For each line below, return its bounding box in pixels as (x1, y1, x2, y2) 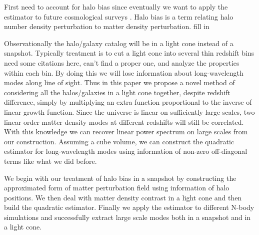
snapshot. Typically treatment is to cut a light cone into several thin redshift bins (4, 48, 254, 58)
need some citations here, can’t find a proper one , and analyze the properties (4, 57, 239, 68)
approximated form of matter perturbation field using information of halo (4, 182, 229, 193)
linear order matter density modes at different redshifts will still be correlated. (4, 116, 244, 127)
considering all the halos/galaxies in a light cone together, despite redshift (4, 87, 230, 97)
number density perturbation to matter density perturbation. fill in (4, 21, 209, 32)
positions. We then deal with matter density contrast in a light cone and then (4, 192, 242, 202)
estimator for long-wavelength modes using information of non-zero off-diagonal (4, 146, 247, 156)
